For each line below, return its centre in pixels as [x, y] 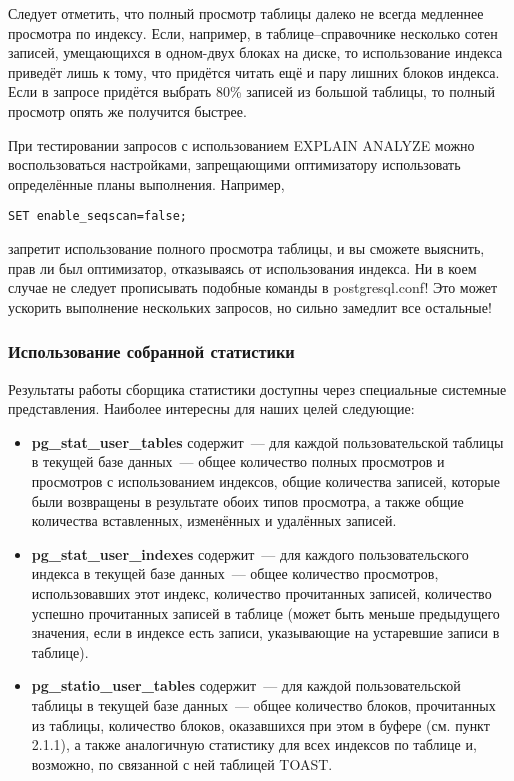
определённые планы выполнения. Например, [146, 183]
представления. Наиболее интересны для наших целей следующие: [211, 408]
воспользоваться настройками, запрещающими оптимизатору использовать [234, 164]
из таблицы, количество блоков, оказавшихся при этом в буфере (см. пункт [260, 724]
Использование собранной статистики [151, 351]
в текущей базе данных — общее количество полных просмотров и [238, 461]
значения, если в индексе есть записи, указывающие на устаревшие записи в [265, 632]
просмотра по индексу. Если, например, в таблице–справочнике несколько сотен [253, 32]
